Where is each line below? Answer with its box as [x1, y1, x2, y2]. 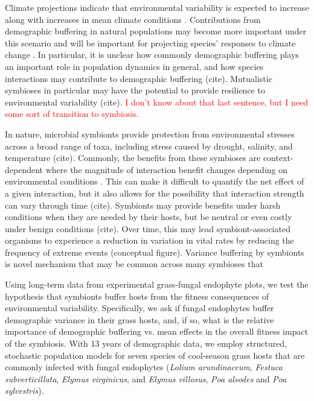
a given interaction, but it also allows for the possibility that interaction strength [5, 186, 304, 199]
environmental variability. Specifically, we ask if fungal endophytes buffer [5, 302, 274, 314]
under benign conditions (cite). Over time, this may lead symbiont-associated [5, 222, 290, 235]
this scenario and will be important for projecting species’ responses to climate [5, 36, 296, 49]
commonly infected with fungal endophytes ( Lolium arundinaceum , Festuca [5, 361, 283, 373]
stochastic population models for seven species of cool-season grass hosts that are [5, 349, 305, 361]
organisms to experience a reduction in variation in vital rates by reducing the [5, 234, 294, 247]
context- [263, 151, 293, 164]
